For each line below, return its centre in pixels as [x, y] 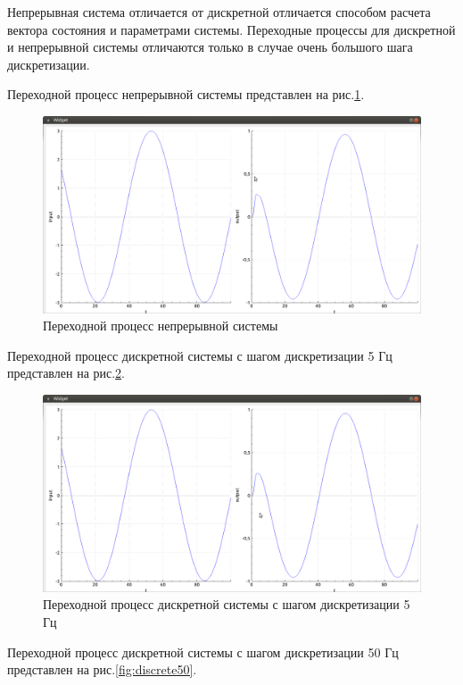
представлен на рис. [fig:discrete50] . [102, 669]
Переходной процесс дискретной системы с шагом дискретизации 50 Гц [203, 652]
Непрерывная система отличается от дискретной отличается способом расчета [219, 12]
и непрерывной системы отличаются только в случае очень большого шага [210, 47]
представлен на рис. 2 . [66, 373]
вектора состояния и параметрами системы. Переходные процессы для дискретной [231, 29]
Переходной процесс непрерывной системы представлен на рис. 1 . [186, 94]
